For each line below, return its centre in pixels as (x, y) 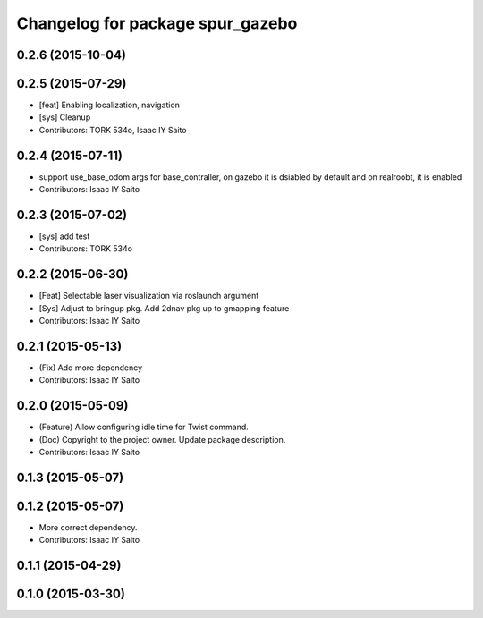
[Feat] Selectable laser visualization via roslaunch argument (149, 296)
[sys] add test (64, 236)
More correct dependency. (88, 528)
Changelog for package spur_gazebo (157, 23)
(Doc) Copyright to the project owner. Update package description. (162, 439)
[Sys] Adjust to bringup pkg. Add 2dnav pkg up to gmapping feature (164, 308)
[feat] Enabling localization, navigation (110, 105)
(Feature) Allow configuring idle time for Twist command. (144, 427)
